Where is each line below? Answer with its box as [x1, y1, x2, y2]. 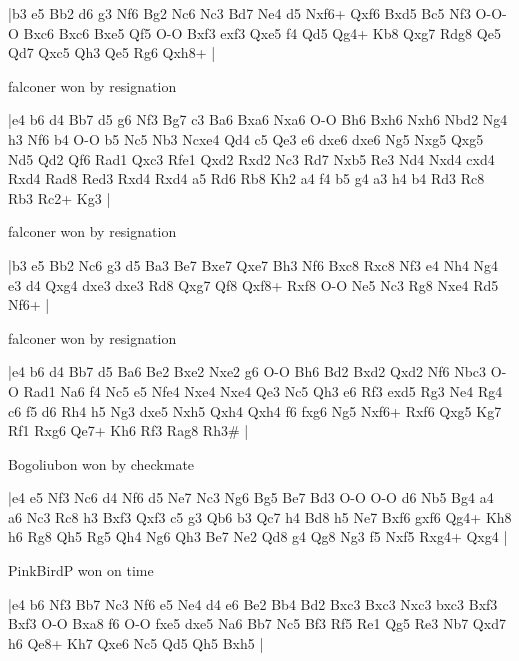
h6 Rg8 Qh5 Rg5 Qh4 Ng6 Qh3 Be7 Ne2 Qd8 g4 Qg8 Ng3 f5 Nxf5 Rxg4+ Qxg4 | [8, 526, 508, 547]
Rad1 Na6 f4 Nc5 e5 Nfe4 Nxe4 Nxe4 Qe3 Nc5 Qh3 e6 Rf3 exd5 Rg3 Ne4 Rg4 [23, 380, 503, 401]
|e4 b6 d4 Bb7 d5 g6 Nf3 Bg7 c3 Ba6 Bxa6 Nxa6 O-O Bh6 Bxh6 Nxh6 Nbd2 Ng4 [8, 109, 508, 130]
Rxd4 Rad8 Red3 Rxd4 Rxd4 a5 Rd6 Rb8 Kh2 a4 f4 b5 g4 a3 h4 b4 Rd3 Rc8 [8, 168, 485, 189]
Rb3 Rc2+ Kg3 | [8, 187, 111, 208]
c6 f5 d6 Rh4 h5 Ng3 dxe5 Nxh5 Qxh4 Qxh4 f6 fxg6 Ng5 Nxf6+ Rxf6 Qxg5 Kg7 [8, 400, 502, 421]
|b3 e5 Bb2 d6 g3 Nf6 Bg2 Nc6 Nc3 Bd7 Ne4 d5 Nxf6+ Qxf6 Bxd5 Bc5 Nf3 [8, 3, 471, 23]
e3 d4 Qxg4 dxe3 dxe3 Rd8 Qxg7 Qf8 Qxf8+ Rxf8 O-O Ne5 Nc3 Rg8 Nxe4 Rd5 [8, 274, 499, 295]
